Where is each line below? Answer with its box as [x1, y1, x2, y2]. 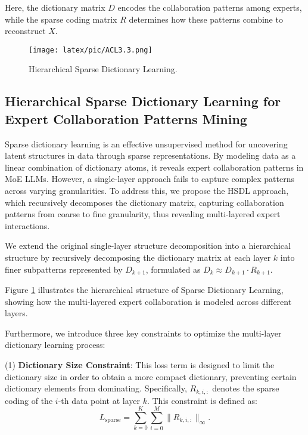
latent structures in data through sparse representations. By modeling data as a [5, 149, 296, 162]
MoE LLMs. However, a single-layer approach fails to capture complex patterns [5, 172, 295, 185]
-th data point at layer [58, 394, 140, 406]
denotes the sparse [212, 382, 279, 394]
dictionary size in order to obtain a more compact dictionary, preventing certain [5, 370, 297, 382]
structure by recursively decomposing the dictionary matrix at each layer [5, 251, 271, 263]
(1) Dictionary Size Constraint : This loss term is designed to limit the [5, 358, 275, 371]
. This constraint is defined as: [147, 394, 258, 406]
